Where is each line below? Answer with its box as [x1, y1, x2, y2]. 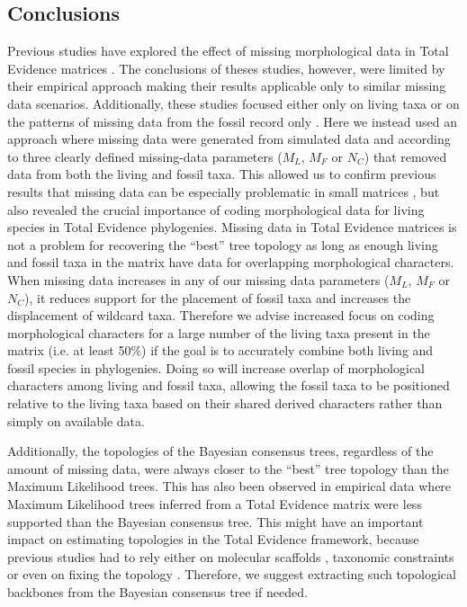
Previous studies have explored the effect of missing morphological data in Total [7, 41, 449, 60]
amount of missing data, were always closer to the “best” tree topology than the [7, 459, 449, 478]
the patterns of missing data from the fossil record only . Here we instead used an [7, 112, 458, 130]
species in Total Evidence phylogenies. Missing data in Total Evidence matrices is [7, 218, 457, 237]
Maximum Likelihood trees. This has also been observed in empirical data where [7, 477, 452, 495]
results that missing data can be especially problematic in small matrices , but [7, 182, 440, 201]
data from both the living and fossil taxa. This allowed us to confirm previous [7, 165, 436, 183]
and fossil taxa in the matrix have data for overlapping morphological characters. [7, 253, 454, 272]
